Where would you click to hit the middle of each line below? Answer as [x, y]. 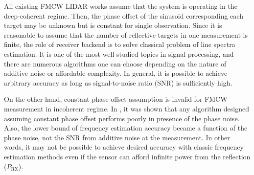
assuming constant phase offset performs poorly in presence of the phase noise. [122, 118]
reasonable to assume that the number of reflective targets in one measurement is [126, 34]
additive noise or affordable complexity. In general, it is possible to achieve [116, 73]
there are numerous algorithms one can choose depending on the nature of [115, 63]
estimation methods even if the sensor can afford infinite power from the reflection [127, 156]
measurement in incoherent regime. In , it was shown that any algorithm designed [127, 108]
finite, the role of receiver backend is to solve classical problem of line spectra [120, 44]
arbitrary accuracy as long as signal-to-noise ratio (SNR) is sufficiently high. [118, 82]
